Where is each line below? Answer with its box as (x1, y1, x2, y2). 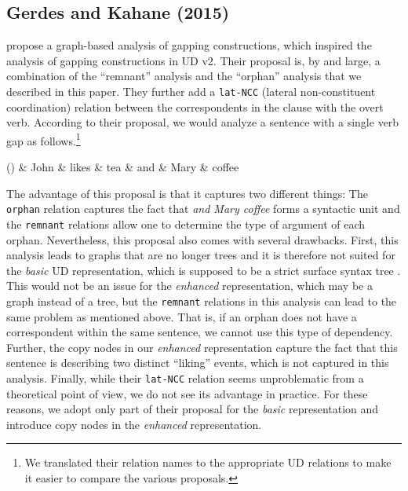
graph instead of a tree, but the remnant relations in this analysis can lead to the (6, 292, 397, 309)
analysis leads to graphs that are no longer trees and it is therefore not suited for (6, 247, 395, 263)
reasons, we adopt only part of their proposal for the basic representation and (6, 401, 379, 417)
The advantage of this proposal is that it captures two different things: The (6, 185, 368, 201)
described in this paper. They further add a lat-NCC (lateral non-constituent (6, 82, 376, 99)
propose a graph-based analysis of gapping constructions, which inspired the (6, 37, 372, 53)
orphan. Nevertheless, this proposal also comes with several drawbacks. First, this (6, 231, 399, 247)
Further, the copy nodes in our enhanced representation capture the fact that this (6, 339, 398, 355)
